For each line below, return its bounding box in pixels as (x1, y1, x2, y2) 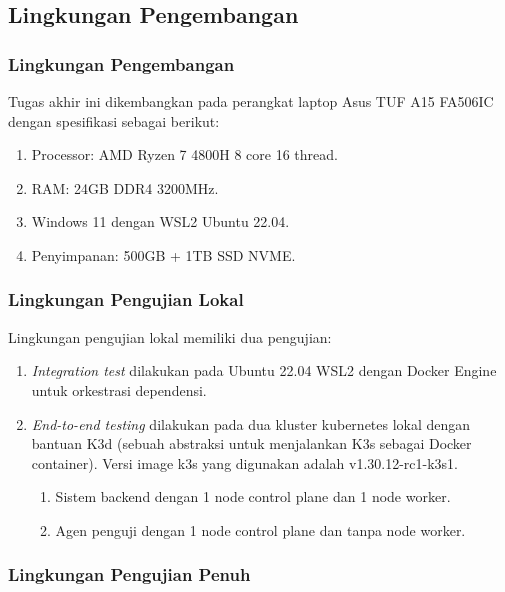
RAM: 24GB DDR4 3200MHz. (31, 177, 219, 198)
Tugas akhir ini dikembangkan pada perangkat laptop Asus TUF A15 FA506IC (8, 91, 494, 111)
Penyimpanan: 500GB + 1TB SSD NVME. (31, 244, 296, 265)
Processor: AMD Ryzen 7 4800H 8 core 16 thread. (31, 144, 338, 165)
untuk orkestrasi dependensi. (31, 379, 207, 400)
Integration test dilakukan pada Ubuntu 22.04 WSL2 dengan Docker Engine (31, 360, 497, 381)
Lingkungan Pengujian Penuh (8, 562, 251, 587)
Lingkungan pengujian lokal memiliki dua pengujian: (8, 326, 332, 347)
